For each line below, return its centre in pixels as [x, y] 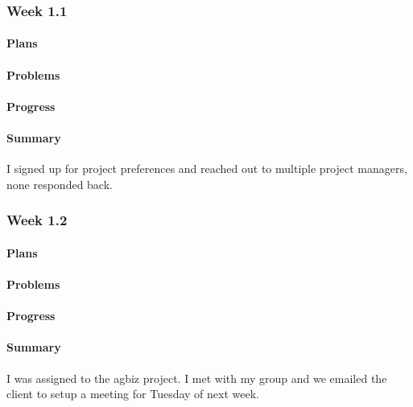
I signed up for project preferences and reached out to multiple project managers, [207, 169]
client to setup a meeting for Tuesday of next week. [133, 394]
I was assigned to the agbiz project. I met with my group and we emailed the [197, 378]
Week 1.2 [37, 220]
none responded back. [60, 184]
